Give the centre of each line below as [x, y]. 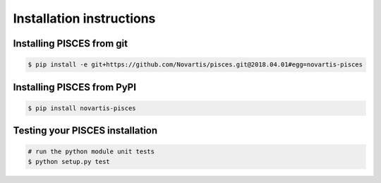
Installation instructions [84, 18]
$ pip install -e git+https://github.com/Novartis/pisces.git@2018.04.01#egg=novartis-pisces [195, 65]
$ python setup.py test [69, 161]
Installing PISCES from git [71, 43]
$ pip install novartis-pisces [82, 108]
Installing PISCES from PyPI [75, 87]
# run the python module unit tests [91, 152]
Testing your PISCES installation [85, 131]
